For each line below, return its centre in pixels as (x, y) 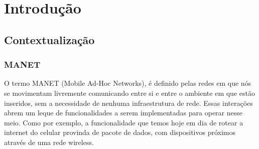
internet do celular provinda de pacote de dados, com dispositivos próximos (120, 132)
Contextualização (49, 39)
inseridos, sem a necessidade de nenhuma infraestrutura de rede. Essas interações (128, 103)
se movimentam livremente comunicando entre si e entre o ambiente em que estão (129, 93)
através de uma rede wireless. (49, 142)
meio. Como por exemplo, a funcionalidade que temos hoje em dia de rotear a (124, 122)
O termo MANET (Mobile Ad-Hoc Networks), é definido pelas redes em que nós (128, 83)
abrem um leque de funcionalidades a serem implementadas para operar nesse (123, 113)
